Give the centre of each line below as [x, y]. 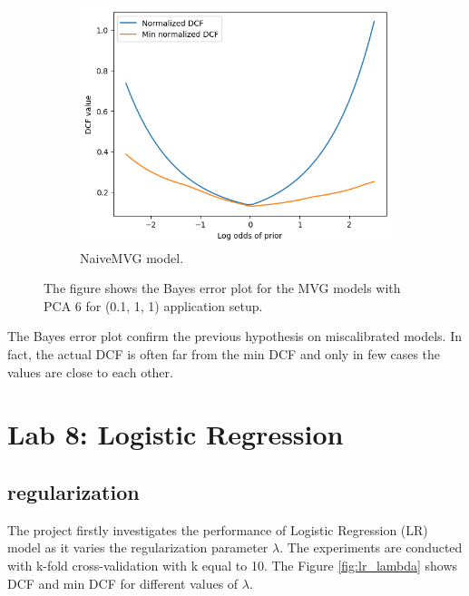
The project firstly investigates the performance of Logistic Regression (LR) [218, 529]
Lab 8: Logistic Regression [176, 434]
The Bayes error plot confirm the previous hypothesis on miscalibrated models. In [234, 336]
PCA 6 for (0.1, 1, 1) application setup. [153, 305]
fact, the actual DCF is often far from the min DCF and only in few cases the [224, 354]
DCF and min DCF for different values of [123, 583]
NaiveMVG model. [132, 257]
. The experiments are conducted [371, 547]
